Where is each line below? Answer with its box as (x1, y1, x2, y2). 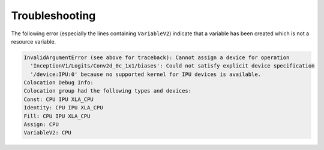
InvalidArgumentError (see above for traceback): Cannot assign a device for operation (23, 54, 290, 61)
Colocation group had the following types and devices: (23, 87, 192, 94)
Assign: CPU (23, 121, 59, 128)
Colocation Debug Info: (23, 79, 94, 86)
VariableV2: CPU (23, 129, 72, 136)
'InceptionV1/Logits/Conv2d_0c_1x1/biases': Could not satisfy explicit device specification (30, 63, 315, 69)
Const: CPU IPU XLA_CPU (23, 96, 94, 103)
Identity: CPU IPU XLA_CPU (23, 105, 103, 111)
